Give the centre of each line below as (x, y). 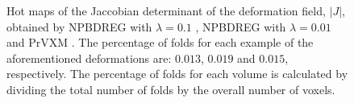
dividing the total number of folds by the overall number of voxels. (171, 89)
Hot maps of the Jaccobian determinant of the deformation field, (166, 10)
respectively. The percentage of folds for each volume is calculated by (177, 74)
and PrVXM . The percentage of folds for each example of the (160, 42)
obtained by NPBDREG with (79, 26)
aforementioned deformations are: (89, 58)
